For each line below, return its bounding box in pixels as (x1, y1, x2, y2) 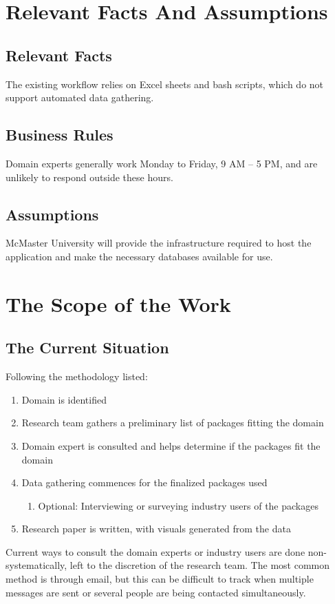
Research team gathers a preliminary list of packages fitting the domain (21, 415, 324, 430)
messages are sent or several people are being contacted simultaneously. (6, 585, 306, 599)
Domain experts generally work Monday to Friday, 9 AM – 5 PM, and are (6, 156, 318, 170)
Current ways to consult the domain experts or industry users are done (6, 544, 305, 559)
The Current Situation (6, 337, 169, 358)
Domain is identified (21, 392, 107, 406)
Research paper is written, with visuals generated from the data (21, 521, 291, 536)
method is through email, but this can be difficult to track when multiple (6, 572, 314, 586)
